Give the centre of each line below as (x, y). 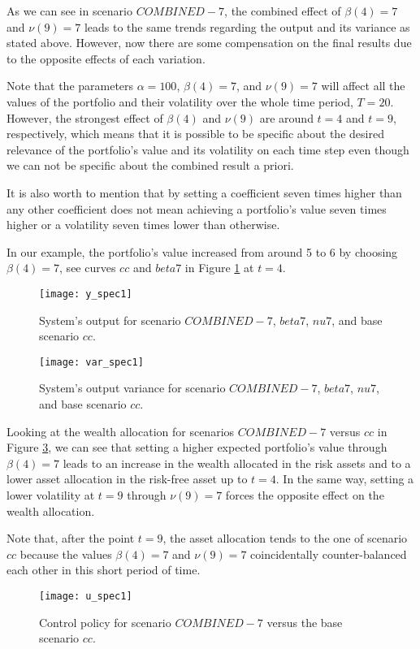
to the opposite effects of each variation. (106, 58)
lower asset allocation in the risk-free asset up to (127, 479)
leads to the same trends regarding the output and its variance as (247, 26)
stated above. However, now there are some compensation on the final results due (209, 43)
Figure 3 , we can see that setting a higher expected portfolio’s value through (197, 447)
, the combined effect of (283, 11)
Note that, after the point (71, 538)
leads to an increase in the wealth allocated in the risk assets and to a (237, 463)
